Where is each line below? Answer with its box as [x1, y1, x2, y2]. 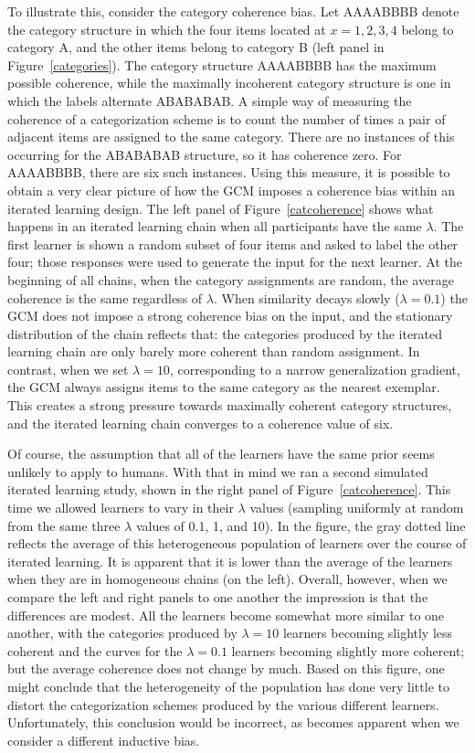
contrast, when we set [7, 359, 129, 378]
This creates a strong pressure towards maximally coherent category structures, [7, 396, 452, 415]
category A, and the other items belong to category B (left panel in [7, 37, 385, 57]
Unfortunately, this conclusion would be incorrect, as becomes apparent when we [7, 713, 459, 732]
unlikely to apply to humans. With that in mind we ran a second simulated [7, 461, 428, 481]
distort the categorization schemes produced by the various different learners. [7, 695, 439, 714]
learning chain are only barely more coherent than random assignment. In [7, 342, 420, 361]
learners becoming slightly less [282, 623, 453, 642]
